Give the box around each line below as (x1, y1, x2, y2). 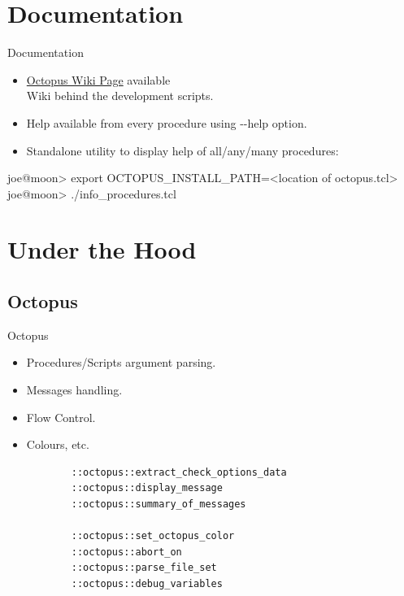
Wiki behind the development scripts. (26, 87, 214, 104)
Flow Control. (26, 408, 96, 425)
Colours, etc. (26, 436, 89, 453)
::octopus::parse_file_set (71, 562, 217, 574)
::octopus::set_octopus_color (71, 530, 235, 542)
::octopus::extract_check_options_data (71, 466, 287, 478)
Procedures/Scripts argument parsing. (26, 354, 216, 371)
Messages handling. (26, 381, 123, 398)
